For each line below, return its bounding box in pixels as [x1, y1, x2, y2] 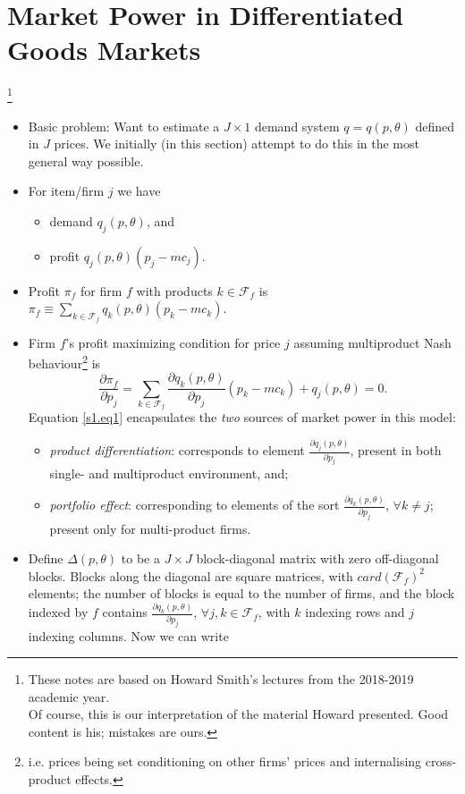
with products [136, 281, 213, 300]
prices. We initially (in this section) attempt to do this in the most [54, 134, 419, 153]
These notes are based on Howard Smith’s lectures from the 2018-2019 [28, 670, 414, 688]
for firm [80, 281, 123, 300]
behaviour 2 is [28, 351, 101, 372]
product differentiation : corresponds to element [49, 441, 305, 460]
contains [102, 603, 148, 621]
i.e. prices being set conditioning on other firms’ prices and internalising [28, 752, 422, 771]
